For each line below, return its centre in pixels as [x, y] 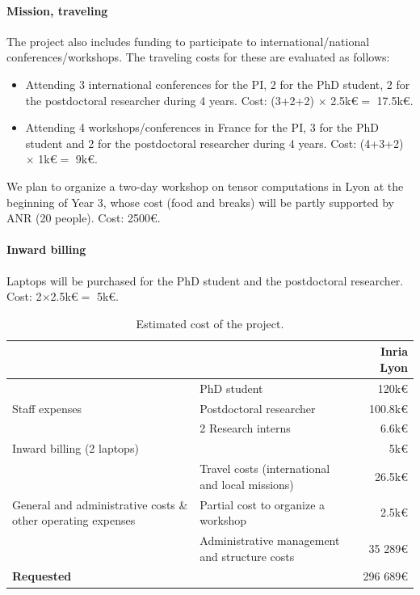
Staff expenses [47, 408]
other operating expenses [74, 520]
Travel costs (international [265, 468]
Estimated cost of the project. [210, 323]
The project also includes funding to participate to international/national [188, 41]
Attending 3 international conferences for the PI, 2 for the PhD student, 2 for [218, 84]
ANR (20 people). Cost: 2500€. [84, 218]
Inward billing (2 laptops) [76, 448]
